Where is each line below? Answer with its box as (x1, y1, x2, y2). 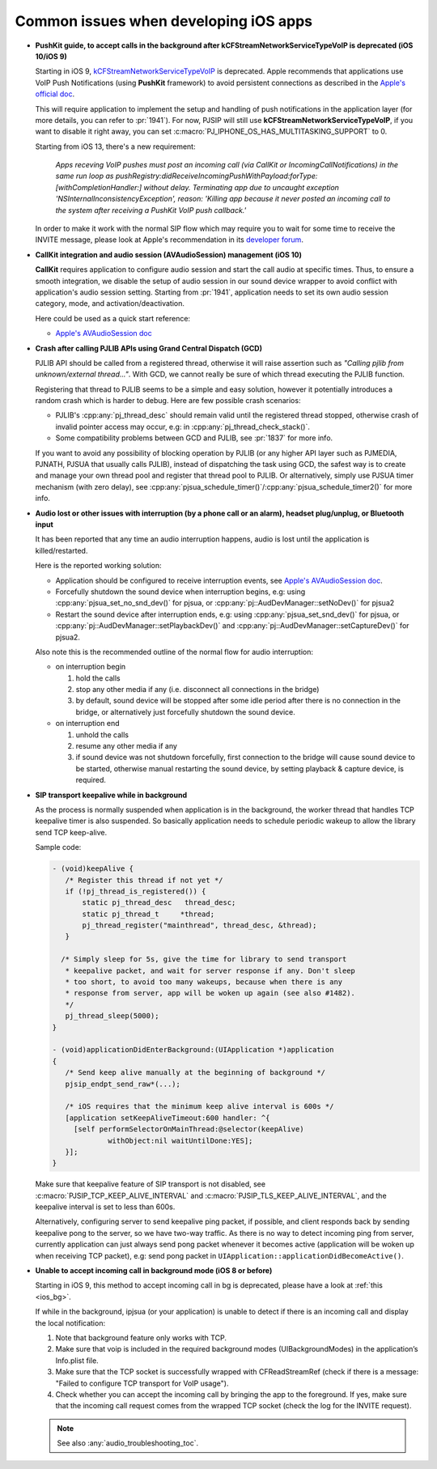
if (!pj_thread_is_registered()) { (65, 886, 206, 896)
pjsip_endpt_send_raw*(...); (65, 1079, 181, 1089)
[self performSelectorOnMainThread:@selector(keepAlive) (73, 1125, 304, 1134)
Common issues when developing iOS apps (15, 12, 313, 30)
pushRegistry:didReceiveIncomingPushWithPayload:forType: (115, 171, 318, 181)
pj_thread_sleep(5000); (65, 1012, 159, 1021)
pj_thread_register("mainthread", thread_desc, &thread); (82, 921, 317, 930)
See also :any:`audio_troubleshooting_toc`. (57, 1438, 198, 1448)
